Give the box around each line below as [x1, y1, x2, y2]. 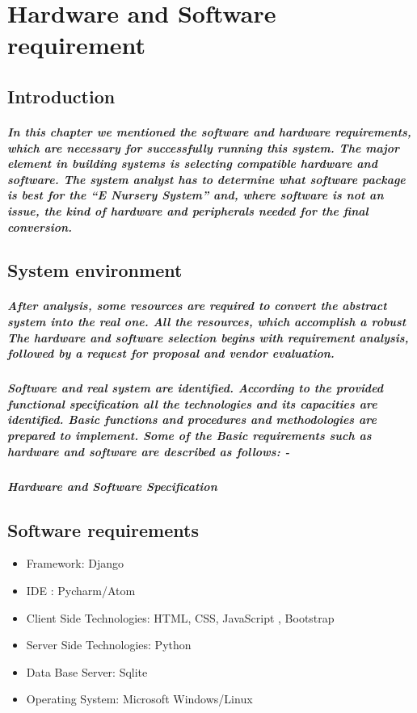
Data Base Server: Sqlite [26, 663, 148, 680]
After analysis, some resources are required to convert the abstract [7, 297, 387, 314]
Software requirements [7, 517, 199, 542]
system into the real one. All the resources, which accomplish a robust [7, 313, 406, 330]
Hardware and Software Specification [7, 477, 217, 494]
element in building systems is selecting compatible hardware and [7, 155, 377, 172]
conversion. [7, 218, 73, 235]
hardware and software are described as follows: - [7, 442, 290, 459]
